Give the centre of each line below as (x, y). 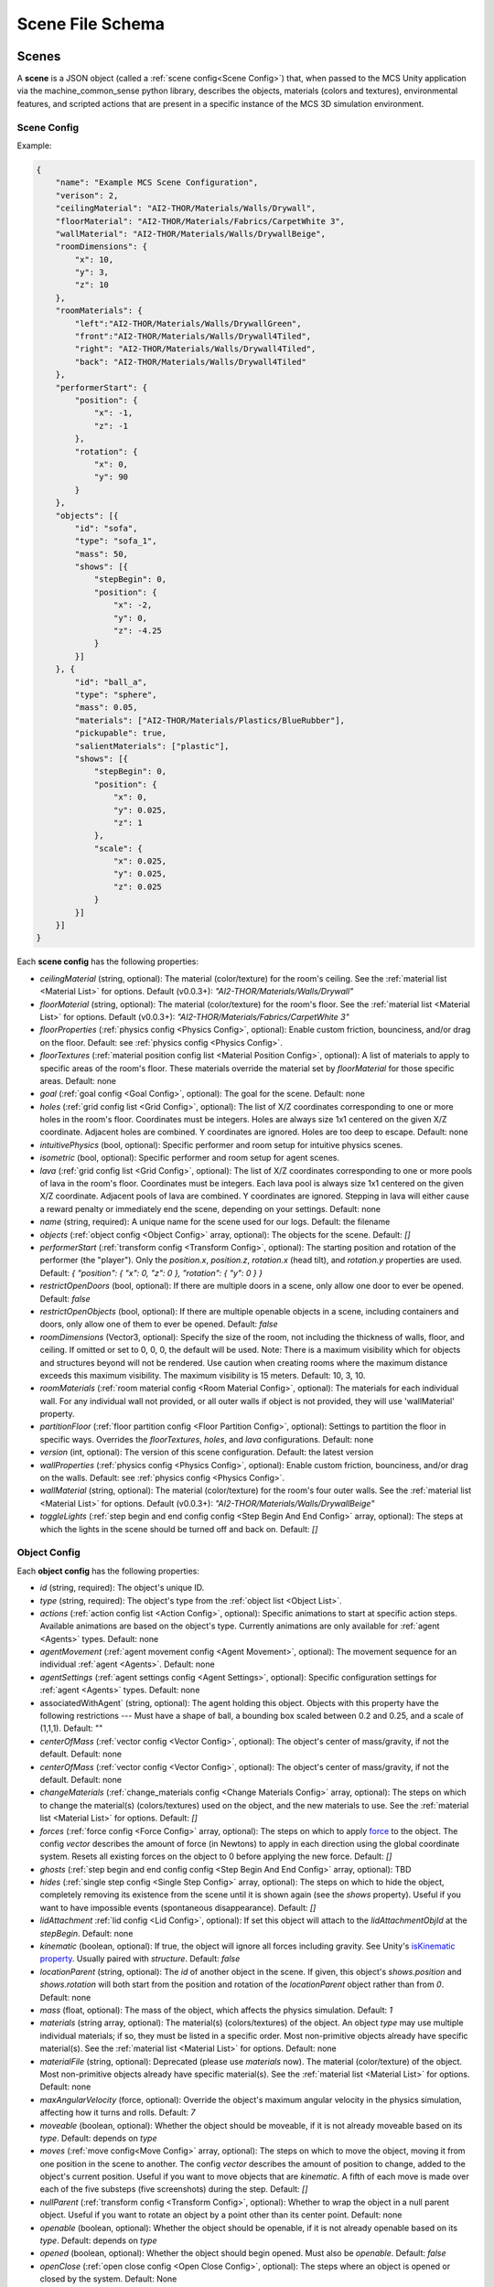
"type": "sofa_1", (116, 541)
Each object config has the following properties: (108, 1571)
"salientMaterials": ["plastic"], (152, 746)
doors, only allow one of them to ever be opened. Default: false (159, 1324)
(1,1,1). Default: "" (71, 1728)
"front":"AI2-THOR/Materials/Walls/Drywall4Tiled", (193, 337)
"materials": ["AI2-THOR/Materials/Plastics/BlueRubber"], (210, 720)
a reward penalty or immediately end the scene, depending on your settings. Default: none (210, 1208)
